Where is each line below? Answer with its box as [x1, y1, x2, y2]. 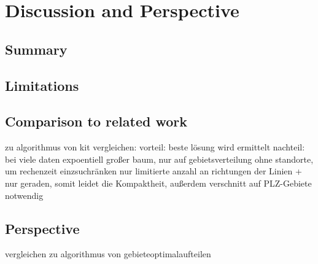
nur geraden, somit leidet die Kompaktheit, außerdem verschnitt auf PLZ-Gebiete [5, 176, 312, 189]
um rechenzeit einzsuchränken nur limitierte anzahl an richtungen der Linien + [5, 165, 302, 177]
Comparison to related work [5, 112, 187, 131]
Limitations [5, 76, 79, 95]
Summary [5, 39, 68, 58]
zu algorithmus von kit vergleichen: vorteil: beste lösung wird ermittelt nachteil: [5, 141, 305, 153]
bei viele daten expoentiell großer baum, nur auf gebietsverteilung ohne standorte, [5, 152, 314, 165]
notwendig [5, 188, 44, 201]
